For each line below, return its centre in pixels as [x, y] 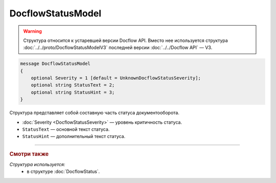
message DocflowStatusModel [55, 64]
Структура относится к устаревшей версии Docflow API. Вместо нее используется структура [126, 40]
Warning [32, 31]
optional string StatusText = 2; [73, 85]
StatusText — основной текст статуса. [66, 129]
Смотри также [29, 154]
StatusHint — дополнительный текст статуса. [74, 136]
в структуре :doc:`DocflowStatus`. [63, 172]
